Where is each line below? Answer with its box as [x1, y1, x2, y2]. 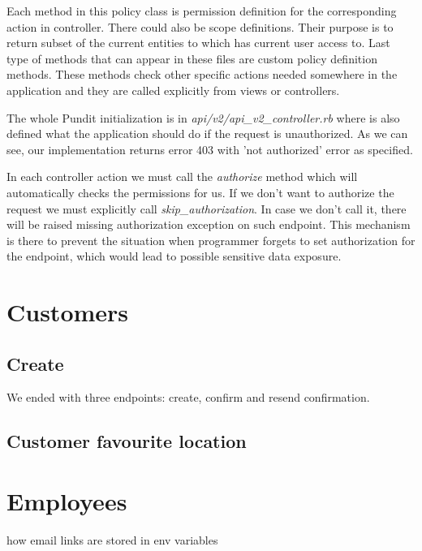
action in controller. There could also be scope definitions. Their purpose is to [6, 18, 394, 35]
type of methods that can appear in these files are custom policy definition [6, 50, 377, 67]
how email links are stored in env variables [6, 531, 218, 548]
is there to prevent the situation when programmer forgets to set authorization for [6, 231, 416, 248]
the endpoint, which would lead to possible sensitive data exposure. [6, 248, 342, 265]
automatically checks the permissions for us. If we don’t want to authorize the [6, 183, 394, 200]
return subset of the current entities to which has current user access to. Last [6, 34, 390, 51]
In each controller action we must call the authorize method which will [6, 168, 358, 185]
